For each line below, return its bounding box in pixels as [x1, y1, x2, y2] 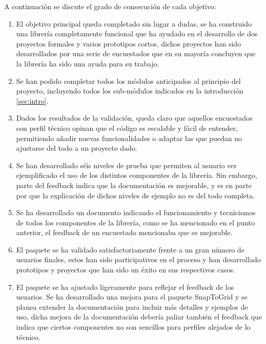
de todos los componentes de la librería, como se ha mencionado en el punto [16, 217, 255, 227]
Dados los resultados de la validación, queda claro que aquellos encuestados [16, 112, 253, 123]
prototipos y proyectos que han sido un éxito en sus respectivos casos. [16, 264, 235, 275]
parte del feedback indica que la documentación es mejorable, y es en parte [16, 179, 252, 190]
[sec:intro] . [16, 95, 49, 106]
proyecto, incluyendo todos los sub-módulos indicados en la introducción [16, 85, 243, 96]
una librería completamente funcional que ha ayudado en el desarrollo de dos [16, 28, 258, 39]
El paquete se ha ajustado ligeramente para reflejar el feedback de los [16, 281, 234, 292]
